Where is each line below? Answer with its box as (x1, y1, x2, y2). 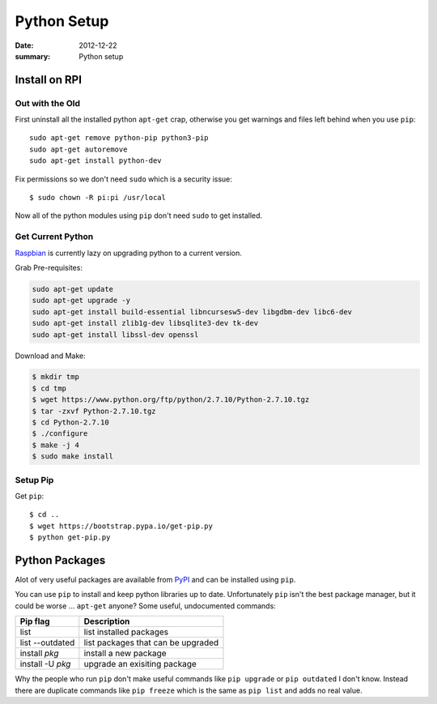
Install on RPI (15, 73, 83, 87)
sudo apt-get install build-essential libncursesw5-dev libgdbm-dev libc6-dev (32, 307, 352, 316)
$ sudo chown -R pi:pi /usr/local (29, 193, 166, 203)
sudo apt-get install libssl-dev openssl (32, 330, 199, 339)
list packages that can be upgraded (83, 637, 219, 648)
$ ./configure (32, 429, 88, 438)
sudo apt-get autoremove (29, 144, 128, 154)
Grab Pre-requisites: (15, 262, 83, 272)
